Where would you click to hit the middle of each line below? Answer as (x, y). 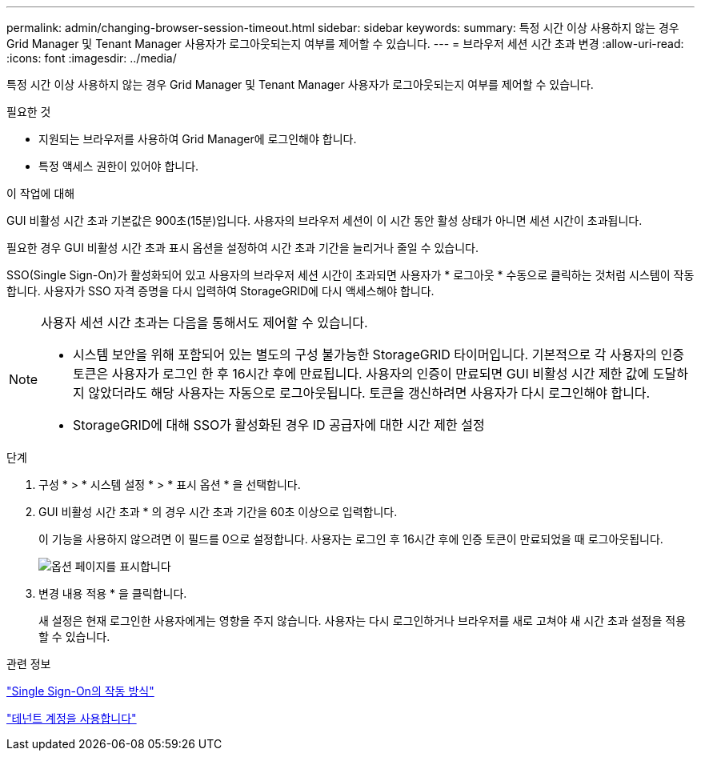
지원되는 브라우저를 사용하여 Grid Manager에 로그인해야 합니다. (198, 139)
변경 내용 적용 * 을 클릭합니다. (113, 593)
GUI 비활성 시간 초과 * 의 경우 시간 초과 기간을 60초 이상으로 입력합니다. (218, 512)
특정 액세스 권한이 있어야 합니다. (119, 166)
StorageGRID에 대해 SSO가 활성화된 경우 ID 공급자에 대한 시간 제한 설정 (279, 425)
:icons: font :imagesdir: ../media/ (92, 58)
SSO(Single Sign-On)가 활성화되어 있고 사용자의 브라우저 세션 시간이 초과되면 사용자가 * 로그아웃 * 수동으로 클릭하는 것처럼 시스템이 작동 (350, 275)
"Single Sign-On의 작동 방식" (80, 691)
